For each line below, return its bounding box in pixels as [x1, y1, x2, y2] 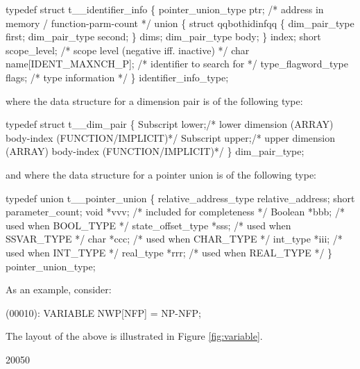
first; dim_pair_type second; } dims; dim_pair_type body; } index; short [6, 29, 321, 44]
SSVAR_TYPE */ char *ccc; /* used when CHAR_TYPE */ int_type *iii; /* [6, 231, 343, 246]
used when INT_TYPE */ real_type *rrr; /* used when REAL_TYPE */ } [6, 245, 333, 259]
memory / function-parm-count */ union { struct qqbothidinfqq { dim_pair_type [6, 15, 354, 30]
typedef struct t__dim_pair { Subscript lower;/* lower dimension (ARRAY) [6, 117, 334, 131]
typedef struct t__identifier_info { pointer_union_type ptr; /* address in [6, 2, 324, 16]
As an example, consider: [6, 282, 112, 297]
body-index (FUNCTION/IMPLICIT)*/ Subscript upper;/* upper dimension [6, 130, 335, 145]
